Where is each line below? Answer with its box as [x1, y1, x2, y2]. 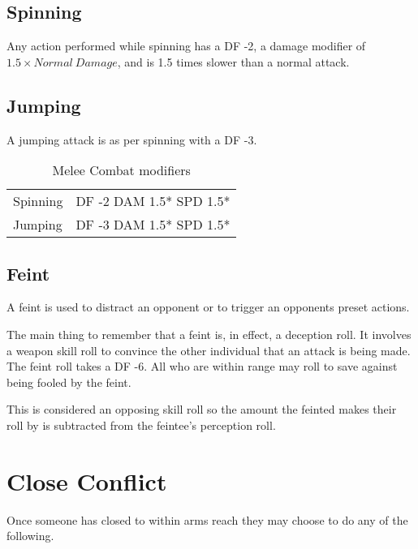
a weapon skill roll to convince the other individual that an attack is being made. [6, 341, 411, 358]
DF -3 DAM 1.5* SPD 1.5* [75, 215, 231, 234]
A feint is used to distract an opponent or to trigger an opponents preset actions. [6, 298, 410, 315]
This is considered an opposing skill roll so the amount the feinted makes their [6, 401, 397, 418]
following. [6, 527, 54, 544]
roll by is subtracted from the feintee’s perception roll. [6, 416, 276, 433]
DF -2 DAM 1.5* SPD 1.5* [75, 191, 231, 211]
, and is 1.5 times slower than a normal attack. [117, 53, 350, 70]
